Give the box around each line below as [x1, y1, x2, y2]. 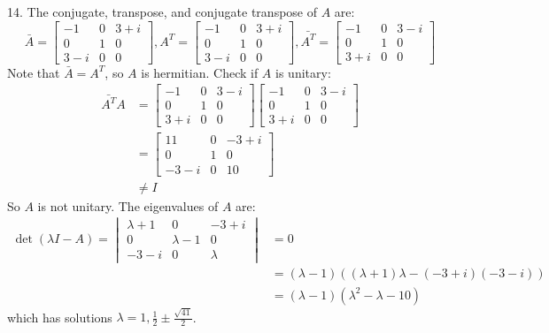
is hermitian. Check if [141, 63, 259, 81]
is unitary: [275, 63, 331, 81]
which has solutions [7, 307, 112, 326]
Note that [7, 63, 60, 81]
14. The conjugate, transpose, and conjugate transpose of [7, 3, 318, 20]
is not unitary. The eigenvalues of [37, 196, 219, 215]
